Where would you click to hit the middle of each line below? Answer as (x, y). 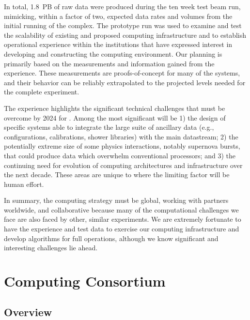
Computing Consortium (85, 281)
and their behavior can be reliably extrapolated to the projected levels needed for (125, 82)
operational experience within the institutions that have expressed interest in (118, 44)
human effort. (24, 184)
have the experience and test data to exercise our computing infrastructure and (122, 229)
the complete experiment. (42, 92)
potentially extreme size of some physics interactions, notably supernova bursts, (122, 146)
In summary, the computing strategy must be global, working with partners (116, 200)
